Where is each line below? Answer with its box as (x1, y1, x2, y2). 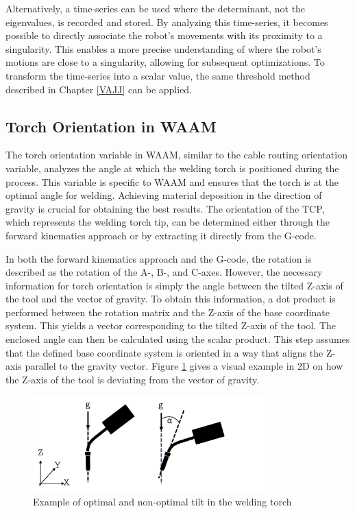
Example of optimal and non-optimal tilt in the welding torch (33, 494, 292, 509)
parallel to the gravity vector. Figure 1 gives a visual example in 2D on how (25, 359, 343, 373)
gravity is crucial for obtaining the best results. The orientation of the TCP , (5, 201, 325, 215)
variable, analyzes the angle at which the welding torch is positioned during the (5, 160, 339, 175)
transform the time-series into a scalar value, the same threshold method (5, 68, 310, 82)
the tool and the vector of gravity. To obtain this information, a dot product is (5, 291, 336, 306)
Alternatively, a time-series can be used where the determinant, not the (5, 1, 306, 15)
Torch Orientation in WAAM (5, 115, 217, 136)
